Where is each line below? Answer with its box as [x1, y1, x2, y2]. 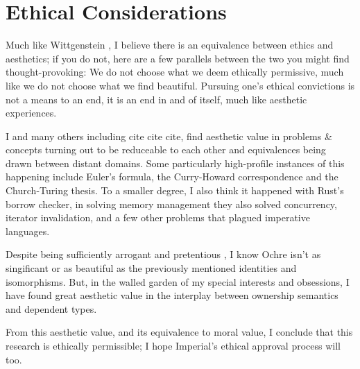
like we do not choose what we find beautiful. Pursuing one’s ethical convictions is [6, 78, 355, 92]
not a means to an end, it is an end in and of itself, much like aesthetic [6, 92, 307, 106]
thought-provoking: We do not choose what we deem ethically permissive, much [6, 65, 344, 79]
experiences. [6, 105, 57, 120]
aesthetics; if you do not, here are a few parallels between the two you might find [6, 51, 350, 65]
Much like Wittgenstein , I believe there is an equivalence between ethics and [6, 37, 334, 52]
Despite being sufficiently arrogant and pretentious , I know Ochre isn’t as [6, 247, 321, 261]
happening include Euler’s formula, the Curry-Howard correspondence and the [6, 169, 338, 184]
